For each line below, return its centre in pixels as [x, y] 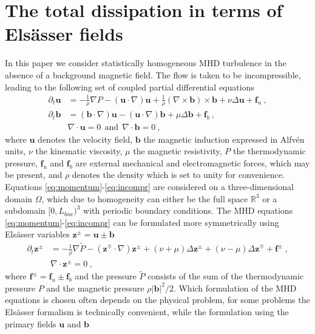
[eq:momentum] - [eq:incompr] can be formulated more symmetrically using [142, 222]
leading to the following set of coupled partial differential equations [130, 87]
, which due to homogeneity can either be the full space [145, 198]
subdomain [25, 210]
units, [15, 151]
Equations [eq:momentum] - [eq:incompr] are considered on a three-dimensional [149, 186]
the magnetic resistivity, [178, 151]
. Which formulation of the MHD [235, 288]
